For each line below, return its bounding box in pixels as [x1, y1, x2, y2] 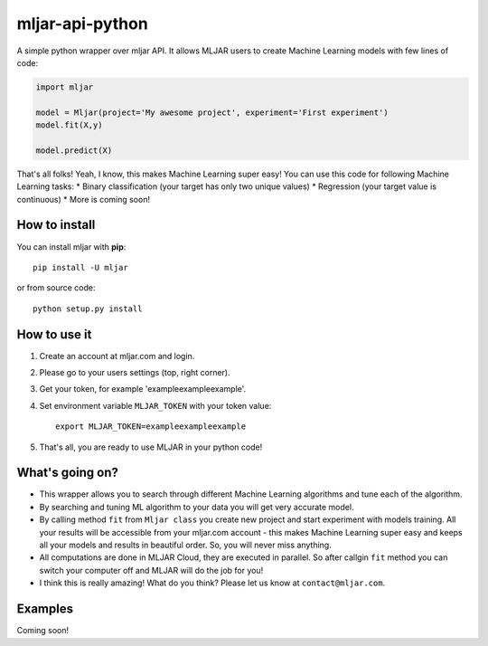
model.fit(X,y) [35, 120, 103, 130]
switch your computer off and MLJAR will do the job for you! [39, 565, 264, 575]
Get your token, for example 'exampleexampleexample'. [39, 384, 247, 394]
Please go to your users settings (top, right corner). [39, 367, 230, 378]
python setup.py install [33, 303, 143, 314]
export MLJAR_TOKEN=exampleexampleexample [55, 422, 247, 432]
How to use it [16, 327, 92, 342]
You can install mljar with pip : [16, 241, 127, 252]
